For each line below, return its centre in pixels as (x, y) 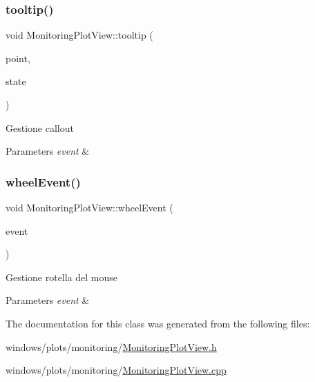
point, (18, 58)
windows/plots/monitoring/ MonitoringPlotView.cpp (116, 370)
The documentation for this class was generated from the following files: (158, 323)
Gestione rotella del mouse (62, 277)
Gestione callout (40, 127)
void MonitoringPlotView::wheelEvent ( (89, 207)
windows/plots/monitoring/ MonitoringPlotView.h (111, 346)
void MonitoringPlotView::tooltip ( (79, 35)
